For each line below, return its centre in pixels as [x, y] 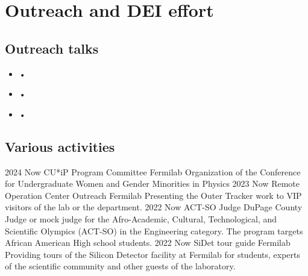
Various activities [60, 146]
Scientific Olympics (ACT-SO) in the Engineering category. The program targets [154, 231]
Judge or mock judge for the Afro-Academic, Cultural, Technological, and [141, 218]
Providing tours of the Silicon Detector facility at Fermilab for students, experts [152, 254]
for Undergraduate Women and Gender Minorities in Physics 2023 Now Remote [152, 183]
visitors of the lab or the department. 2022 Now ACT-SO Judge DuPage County [154, 207]
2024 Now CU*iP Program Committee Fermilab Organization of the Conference [153, 171]
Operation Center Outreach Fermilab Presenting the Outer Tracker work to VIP [153, 195]
